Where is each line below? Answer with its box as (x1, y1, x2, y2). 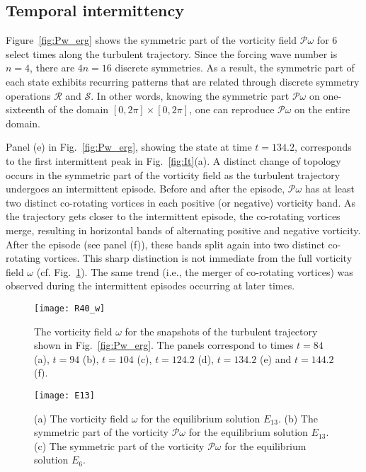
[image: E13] (34, 390, 95, 401)
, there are (30, 60, 75, 75)
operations (6, 88, 51, 103)
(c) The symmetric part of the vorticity (34, 438, 205, 453)
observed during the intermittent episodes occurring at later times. (6, 278, 295, 293)
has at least (304, 181, 355, 196)
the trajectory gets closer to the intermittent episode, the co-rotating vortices (6, 209, 341, 224)
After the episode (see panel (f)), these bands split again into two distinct (6, 236, 325, 251)
